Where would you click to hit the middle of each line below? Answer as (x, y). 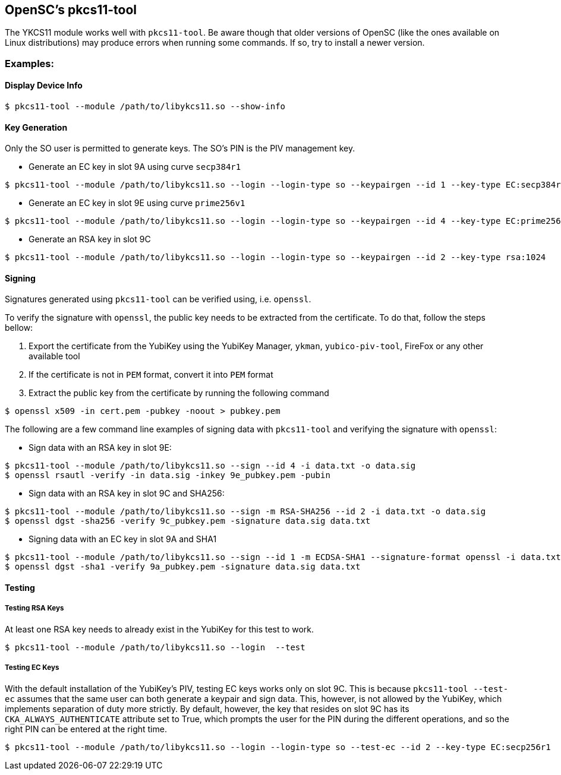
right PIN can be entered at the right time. (86, 729)
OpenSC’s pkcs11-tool (71, 10)
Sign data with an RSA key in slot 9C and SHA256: (127, 494)
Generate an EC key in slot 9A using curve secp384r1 (135, 167)
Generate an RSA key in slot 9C (90, 239)
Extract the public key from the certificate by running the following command (179, 393)
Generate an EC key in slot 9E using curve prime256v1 (137, 203)
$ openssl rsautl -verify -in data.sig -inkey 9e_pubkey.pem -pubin (168, 475)
